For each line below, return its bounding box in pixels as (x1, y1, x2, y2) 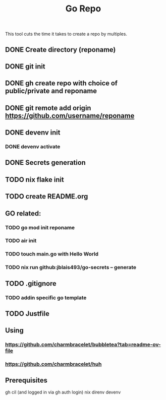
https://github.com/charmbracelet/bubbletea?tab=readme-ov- (5, 341, 161, 348)
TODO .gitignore (5, 279, 56, 288)
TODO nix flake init (5, 175, 64, 184)
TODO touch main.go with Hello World (5, 251, 99, 258)
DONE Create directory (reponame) (5, 45, 116, 54)
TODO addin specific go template (5, 294, 87, 301)
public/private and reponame (5, 87, 97, 95)
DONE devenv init (5, 129, 60, 137)
